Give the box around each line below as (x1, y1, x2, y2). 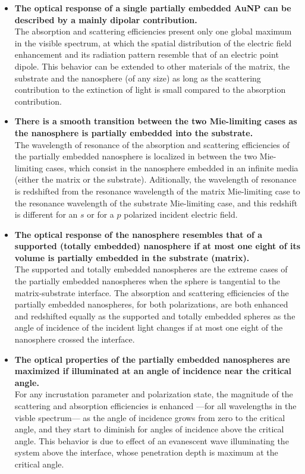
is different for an (14, 208, 78, 221)
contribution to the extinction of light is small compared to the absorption (14, 83, 286, 96)
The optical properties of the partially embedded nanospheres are (14, 353, 290, 365)
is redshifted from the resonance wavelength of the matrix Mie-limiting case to (14, 184, 300, 197)
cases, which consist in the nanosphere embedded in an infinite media (45, 161, 298, 174)
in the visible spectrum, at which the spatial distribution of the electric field (14, 36, 292, 49)
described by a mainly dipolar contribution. (14, 13, 197, 26)
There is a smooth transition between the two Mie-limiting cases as (14, 115, 297, 127)
